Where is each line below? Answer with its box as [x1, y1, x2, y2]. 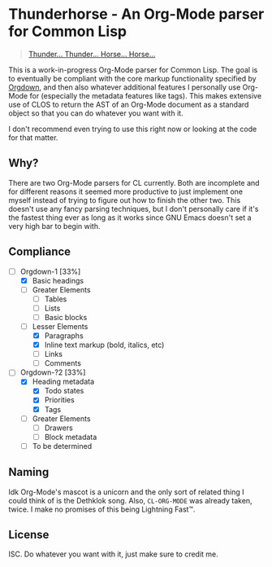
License [8, 528, 50, 542]
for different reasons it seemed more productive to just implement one [8, 187, 244, 196]
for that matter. [8, 132, 58, 143]
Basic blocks [44, 312, 88, 322]
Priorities [44, 395, 75, 405]
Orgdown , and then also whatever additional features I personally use [8, 82, 241, 92]
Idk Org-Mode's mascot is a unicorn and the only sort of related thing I [8, 486, 244, 497]
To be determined [32, 441, 93, 451]
